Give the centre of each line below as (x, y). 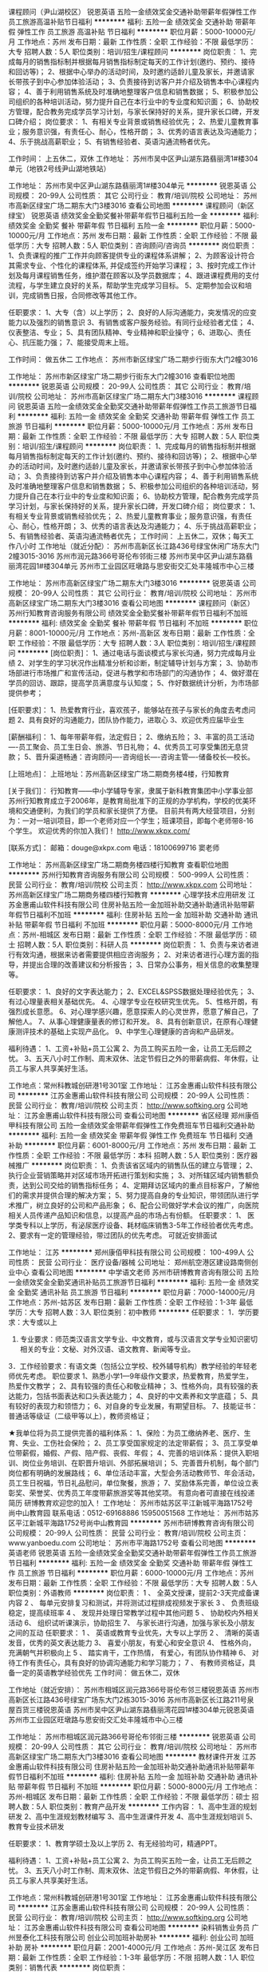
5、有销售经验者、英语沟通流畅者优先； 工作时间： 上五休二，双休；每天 (128, 536)
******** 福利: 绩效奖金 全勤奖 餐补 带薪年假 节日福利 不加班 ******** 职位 (133, 623)
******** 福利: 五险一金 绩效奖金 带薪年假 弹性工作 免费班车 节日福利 (123, 1135)
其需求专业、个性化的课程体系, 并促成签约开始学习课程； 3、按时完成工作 (129, 265)
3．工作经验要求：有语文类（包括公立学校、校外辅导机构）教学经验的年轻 (129, 1366)
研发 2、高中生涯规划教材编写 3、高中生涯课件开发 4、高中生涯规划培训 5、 (133, 1817)
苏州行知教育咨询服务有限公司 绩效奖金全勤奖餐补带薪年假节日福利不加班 (128, 613)
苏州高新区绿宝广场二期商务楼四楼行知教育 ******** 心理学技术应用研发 (127, 895)
